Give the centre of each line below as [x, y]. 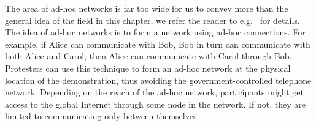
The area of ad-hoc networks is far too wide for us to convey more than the [147, 8]
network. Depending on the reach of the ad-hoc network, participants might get [154, 92]
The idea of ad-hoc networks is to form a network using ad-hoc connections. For [155, 32]
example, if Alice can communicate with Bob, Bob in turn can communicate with [158, 44]
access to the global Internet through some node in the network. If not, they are [155, 104]
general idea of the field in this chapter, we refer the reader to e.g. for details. [152, 20]
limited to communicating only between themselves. [102, 116]
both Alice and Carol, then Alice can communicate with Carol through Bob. [148, 56]
